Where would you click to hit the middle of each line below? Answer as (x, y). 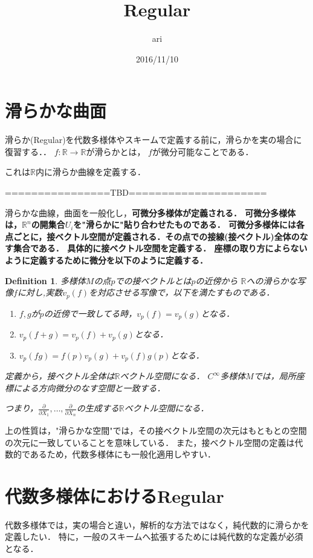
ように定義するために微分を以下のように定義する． (106, 260)
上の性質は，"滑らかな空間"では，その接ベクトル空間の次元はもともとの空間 (156, 430)
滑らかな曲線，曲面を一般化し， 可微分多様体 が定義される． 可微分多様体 (150, 212)
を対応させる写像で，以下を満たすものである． (182, 292)
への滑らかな (272, 280)
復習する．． (28, 151)
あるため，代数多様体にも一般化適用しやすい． (123, 454)
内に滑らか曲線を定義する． (90, 172)
